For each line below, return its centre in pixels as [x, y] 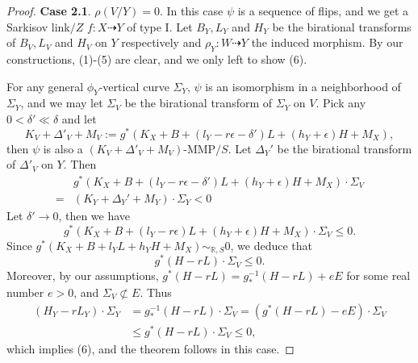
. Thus [156, 292]
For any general [45, 86]
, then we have [94, 215]
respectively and [161, 42]
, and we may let [62, 103]
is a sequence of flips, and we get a [323, 10]
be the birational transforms [342, 26]
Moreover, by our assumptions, [83, 275]
